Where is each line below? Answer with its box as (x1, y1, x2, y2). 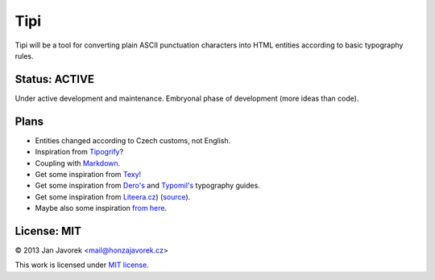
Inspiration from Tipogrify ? (35, 147, 124, 157)
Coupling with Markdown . (35, 158, 121, 168)
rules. (14, 51, 34, 60)
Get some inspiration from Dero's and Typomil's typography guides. (35, 181, 261, 191)
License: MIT (14, 224, 82, 237)
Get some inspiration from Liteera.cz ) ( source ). (35, 191, 191, 201)
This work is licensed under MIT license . (14, 260, 149, 270)
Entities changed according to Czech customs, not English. (35, 135, 231, 145)
